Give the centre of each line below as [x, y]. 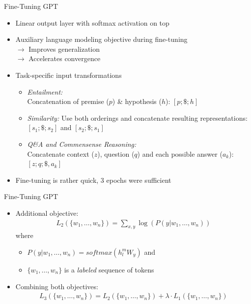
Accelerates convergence [65, 58]
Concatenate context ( [61, 153]
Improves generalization [64, 49]
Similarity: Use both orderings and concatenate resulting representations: [137, 118]
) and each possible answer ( [180, 153]
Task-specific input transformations [69, 75]
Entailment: [45, 91]
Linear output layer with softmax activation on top [92, 22]
